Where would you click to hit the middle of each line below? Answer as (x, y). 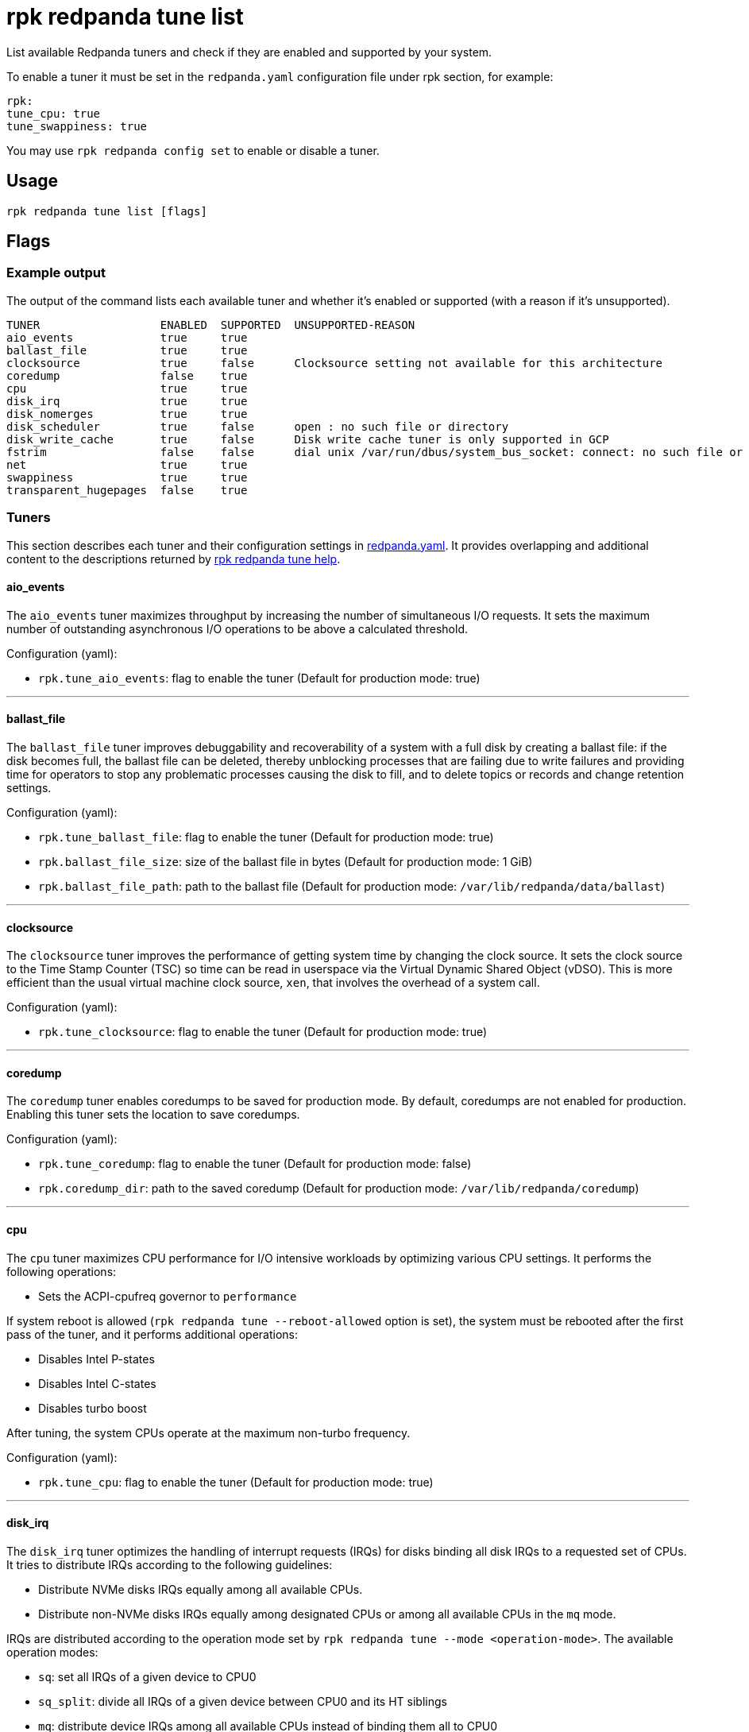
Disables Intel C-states (97, 1383)
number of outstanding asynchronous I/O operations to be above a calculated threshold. (237, 628)
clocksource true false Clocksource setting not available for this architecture (335, 363)
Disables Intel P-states (97, 1359)
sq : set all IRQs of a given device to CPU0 (147, 1676)
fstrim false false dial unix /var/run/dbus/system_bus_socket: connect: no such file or (375, 452)
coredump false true (127, 375)
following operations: (62, 1271)
